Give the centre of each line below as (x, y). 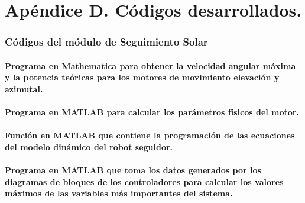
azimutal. (24, 89)
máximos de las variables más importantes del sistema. (119, 193)
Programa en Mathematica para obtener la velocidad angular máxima (150, 65)
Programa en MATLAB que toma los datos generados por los (133, 170)
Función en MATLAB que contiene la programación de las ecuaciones (150, 135)
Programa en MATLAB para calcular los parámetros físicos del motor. (152, 112)
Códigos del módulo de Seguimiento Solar (106, 42)
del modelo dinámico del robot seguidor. (89, 146)
